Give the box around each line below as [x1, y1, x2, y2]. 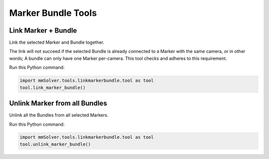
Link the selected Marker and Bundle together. [9, 40, 105, 46]
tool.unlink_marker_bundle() [19, 141, 91, 147]
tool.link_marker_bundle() [19, 85, 86, 90]
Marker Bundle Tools [9, 7, 97, 18]
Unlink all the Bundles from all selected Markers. [9, 112, 109, 118]
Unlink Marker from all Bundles [9, 99, 107, 107]
